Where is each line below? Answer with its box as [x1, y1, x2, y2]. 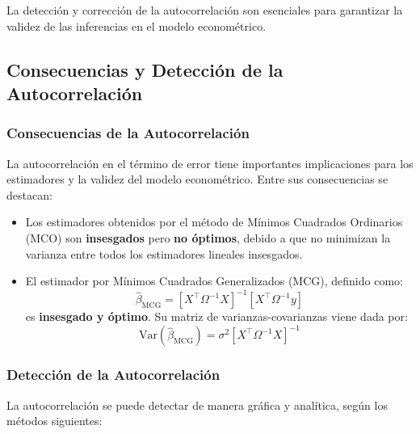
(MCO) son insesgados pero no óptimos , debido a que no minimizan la [25, 229, 391, 246]
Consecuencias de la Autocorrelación [6, 123, 250, 143]
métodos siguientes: [6, 412, 103, 429]
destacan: [6, 186, 52, 203]
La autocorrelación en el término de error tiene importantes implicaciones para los [6, 154, 414, 171]
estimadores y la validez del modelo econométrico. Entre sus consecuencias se [6, 171, 388, 188]
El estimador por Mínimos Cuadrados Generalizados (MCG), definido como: [25, 272, 403, 289]
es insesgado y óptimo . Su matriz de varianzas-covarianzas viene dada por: [25, 308, 408, 325]
